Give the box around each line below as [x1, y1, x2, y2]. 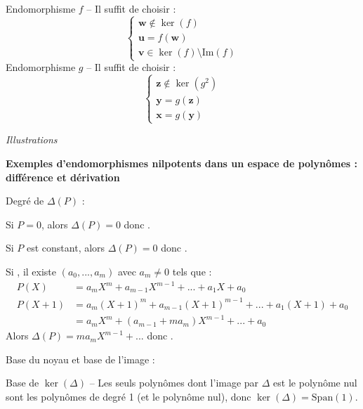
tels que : [172, 264, 212, 278]
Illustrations [6, 132, 58, 147]
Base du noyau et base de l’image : [6, 351, 155, 366]
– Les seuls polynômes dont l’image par [89, 375, 259, 390]
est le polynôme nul [273, 375, 357, 390]
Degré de [6, 193, 44, 208]
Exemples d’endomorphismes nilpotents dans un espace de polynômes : [6, 155, 358, 170]
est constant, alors [27, 240, 105, 255]
